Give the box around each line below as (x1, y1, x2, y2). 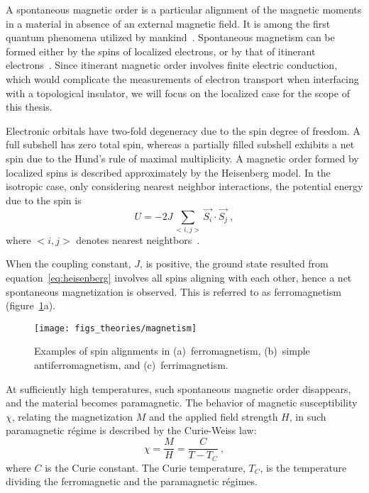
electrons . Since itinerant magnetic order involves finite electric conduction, (6, 57, 338, 72)
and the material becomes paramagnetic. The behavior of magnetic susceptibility (6, 395, 358, 410)
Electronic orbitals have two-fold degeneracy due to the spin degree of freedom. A (6, 123, 360, 138)
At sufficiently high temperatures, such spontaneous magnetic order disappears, (6, 381, 351, 396)
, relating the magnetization (11, 409, 133, 423)
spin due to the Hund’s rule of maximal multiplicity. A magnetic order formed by (6, 150, 359, 165)
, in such (289, 409, 326, 423)
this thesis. (6, 99, 53, 114)
